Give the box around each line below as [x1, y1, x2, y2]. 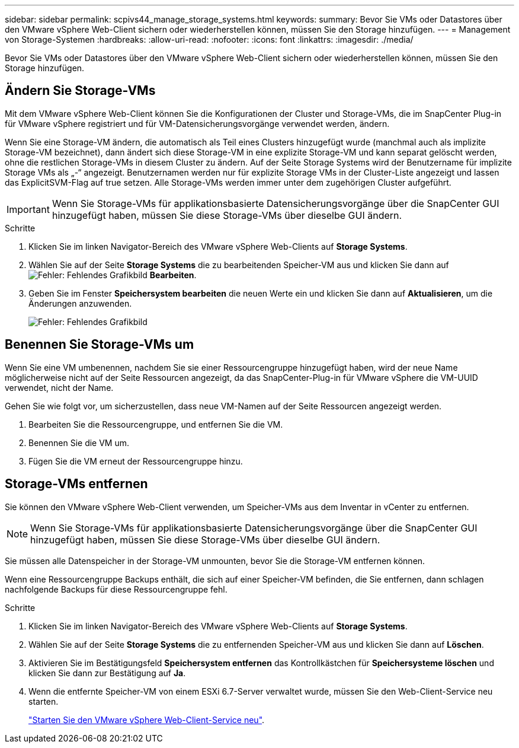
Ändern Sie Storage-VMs [5, 83, 156, 98]
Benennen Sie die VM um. [28, 437, 130, 448]
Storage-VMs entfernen [5, 476, 148, 492]
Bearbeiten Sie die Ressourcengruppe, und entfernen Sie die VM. [28, 419, 283, 429]
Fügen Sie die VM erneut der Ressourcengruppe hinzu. [28, 456, 243, 466]
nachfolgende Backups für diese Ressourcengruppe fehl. [5, 584, 228, 594]
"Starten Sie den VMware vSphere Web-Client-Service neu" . [28, 714, 265, 725]
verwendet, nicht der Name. [5, 382, 114, 393]
